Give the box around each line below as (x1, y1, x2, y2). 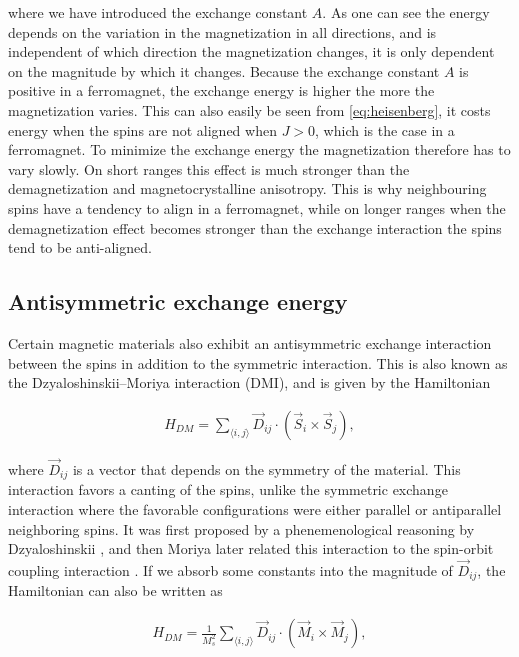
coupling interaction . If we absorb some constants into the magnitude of (8, 560, 453, 580)
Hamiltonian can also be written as (8, 580, 223, 601)
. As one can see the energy (322, 2, 490, 22)
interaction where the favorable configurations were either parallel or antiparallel (8, 499, 502, 519)
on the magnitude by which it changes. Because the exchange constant (8, 60, 440, 81)
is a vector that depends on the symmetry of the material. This (72, 458, 461, 479)
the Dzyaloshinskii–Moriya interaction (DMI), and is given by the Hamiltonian (8, 372, 491, 393)
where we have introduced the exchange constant (8, 2, 308, 22)
